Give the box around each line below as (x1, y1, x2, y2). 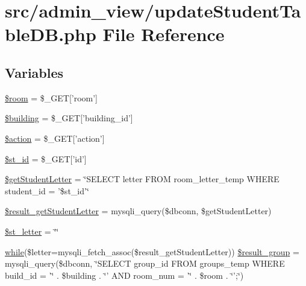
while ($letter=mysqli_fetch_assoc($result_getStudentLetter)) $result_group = (5, 245, 299, 258)
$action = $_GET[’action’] (5, 132, 105, 144)
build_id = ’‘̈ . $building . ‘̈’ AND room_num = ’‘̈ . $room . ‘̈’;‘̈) (5, 269, 244, 281)
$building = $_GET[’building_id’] (5, 112, 133, 124)
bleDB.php (5, 22, 96, 46)
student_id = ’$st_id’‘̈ (5, 184, 89, 197)
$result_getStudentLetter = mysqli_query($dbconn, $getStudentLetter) (5, 205, 272, 217)
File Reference (102, 22, 225, 46)
